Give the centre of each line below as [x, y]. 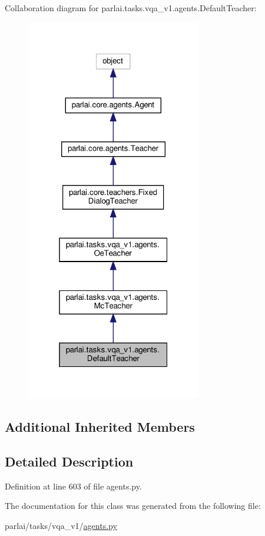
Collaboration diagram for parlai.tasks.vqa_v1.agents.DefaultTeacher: [131, 8]
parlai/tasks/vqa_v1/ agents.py [61, 526]
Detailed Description [69, 461]
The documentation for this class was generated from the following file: [133, 506]
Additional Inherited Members [100, 427]
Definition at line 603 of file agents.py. [73, 486]
